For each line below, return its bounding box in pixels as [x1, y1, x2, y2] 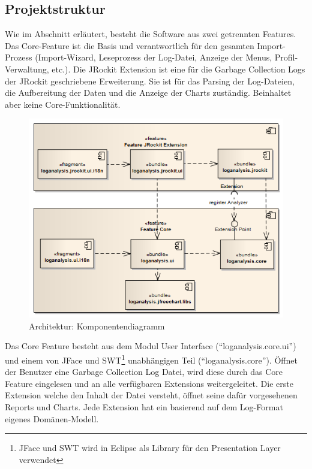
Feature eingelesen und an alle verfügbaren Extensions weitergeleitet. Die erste [5, 377, 293, 389]
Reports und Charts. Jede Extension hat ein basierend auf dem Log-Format [5, 401, 283, 413]
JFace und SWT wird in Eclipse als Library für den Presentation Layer [19, 441, 281, 454]
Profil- [274, 51, 298, 63]
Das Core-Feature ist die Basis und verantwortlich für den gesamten [5, 39, 254, 52]
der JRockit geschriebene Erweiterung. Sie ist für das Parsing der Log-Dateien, [5, 74, 295, 87]
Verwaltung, [5, 62, 49, 75]
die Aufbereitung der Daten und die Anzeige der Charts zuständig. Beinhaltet [5, 86, 292, 99]
